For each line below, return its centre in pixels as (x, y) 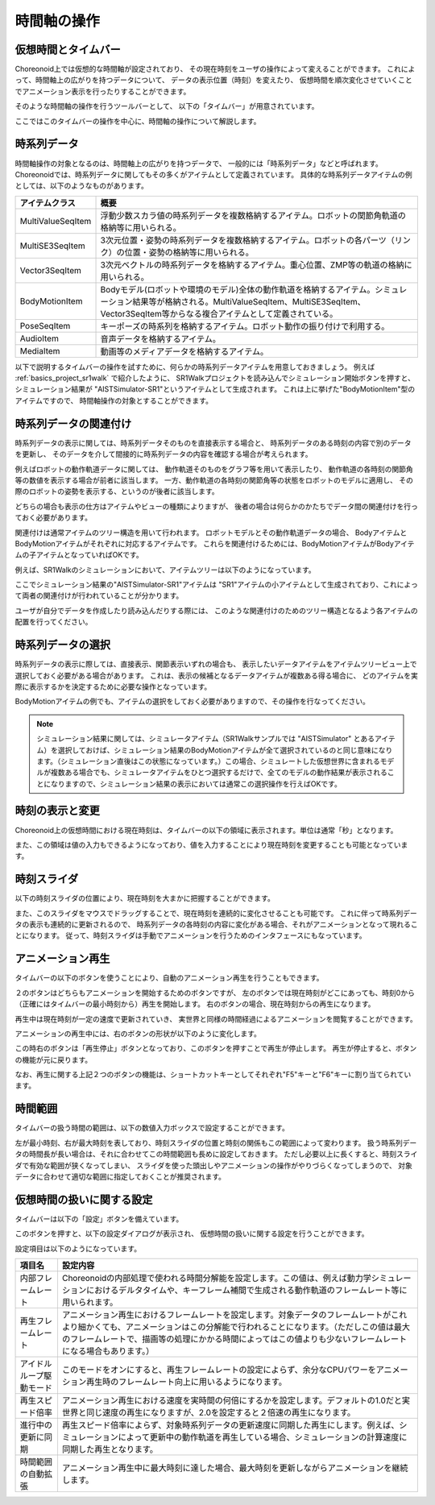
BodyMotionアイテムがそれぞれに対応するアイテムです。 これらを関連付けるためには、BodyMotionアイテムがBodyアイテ (215, 543)
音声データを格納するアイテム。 (160, 338)
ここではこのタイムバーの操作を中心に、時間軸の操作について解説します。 (138, 121)
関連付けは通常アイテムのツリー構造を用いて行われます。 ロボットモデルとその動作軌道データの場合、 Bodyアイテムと (211, 533)
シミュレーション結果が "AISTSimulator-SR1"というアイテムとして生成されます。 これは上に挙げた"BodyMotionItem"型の (215, 389)
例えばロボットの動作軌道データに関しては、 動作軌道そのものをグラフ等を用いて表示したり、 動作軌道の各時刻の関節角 (214, 469)
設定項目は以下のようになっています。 (78, 1248)
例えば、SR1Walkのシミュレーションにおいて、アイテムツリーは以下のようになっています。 (165, 570)
